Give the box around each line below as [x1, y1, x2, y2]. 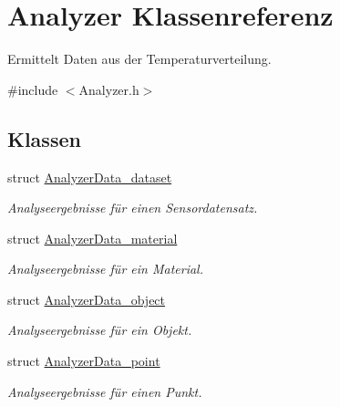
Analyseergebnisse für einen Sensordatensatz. [7, 198, 258, 217]
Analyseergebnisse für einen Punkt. [7, 381, 202, 401]
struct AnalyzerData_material [7, 228, 178, 247]
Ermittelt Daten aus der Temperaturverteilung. [7, 49, 272, 68]
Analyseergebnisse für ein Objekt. [7, 320, 192, 339]
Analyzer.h [78, 79, 139, 99]
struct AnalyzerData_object [7, 289, 166, 308]
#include [7, 79, 58, 99]
